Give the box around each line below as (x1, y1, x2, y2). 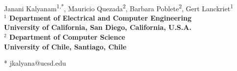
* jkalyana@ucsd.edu (4, 58, 66, 68)
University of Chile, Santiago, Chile (4, 41, 127, 51)
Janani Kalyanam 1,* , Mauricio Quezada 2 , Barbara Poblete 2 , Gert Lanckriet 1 (4, 1, 233, 13)
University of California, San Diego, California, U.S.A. (4, 22, 191, 32)
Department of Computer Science (9, 32, 125, 42)
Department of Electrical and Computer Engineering (9, 12, 191, 23)
